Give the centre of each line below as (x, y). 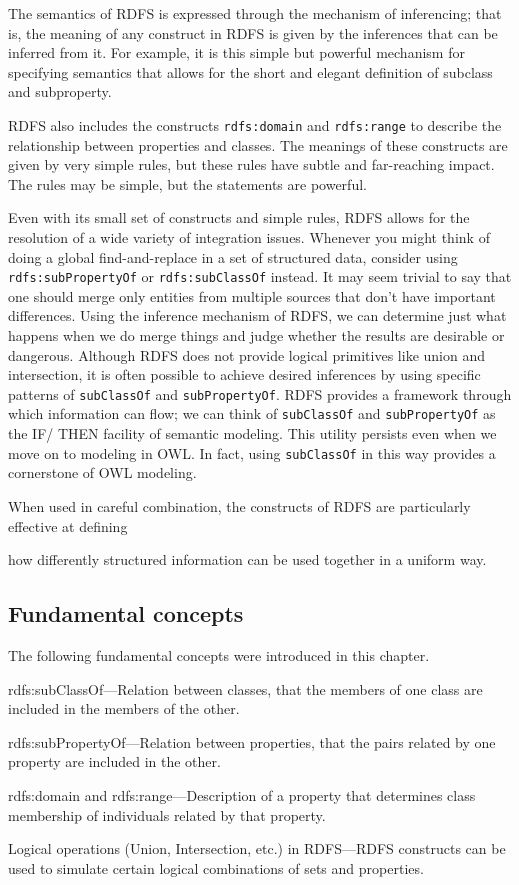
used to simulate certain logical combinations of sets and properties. (216, 867)
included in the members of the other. (124, 708)
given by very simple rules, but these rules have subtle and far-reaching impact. (251, 164)
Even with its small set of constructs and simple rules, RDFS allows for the (239, 217)
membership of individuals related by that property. (167, 814)
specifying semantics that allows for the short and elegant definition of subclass (250, 71)
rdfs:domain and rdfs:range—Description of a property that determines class (242, 794)
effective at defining (68, 525)
